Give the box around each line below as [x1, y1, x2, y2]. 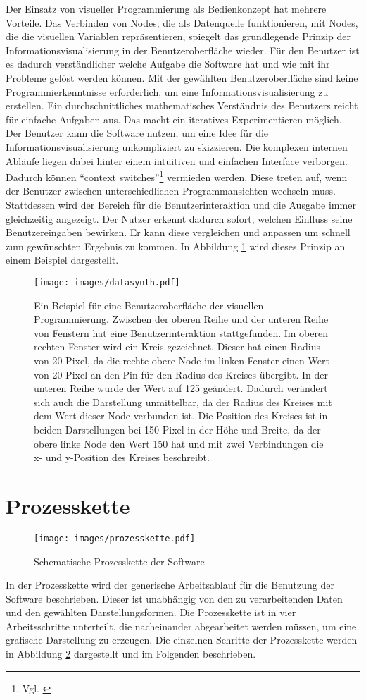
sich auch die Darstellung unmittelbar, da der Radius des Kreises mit [34, 394, 332, 409]
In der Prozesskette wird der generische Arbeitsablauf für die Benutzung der [6, 577, 334, 592]
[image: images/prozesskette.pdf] [34, 533, 196, 544]
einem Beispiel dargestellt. [6, 252, 119, 267]
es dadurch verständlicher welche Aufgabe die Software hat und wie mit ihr [6, 56, 330, 71]
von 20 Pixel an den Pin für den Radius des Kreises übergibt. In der [34, 367, 328, 381]
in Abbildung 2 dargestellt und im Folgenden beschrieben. [6, 646, 256, 661]
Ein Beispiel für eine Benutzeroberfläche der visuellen [34, 297, 264, 312]
